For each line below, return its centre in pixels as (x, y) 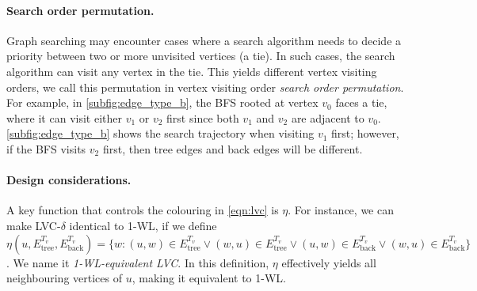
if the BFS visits (46, 148)
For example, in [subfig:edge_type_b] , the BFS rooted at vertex (162, 102)
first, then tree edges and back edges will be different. (233, 148)
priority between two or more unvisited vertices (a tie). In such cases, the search (201, 56)
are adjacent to (328, 117)
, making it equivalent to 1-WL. (209, 278)
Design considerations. (69, 180)
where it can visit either (64, 117)
